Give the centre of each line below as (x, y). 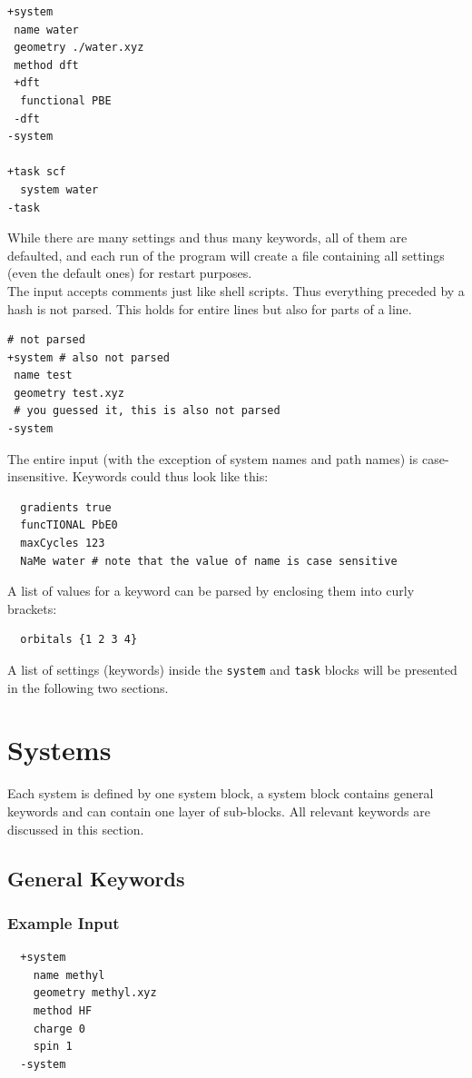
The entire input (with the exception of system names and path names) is (213, 458)
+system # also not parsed (88, 357)
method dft (46, 65)
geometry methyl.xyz (95, 993)
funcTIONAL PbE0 (69, 525)
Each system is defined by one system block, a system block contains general (221, 793)
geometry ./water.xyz (79, 48)
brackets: (32, 608)
